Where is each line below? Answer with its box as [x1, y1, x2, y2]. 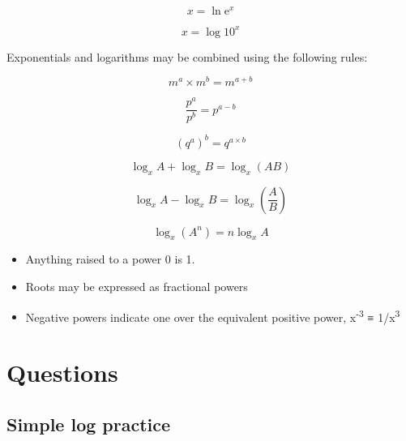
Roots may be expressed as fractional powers [25, 278, 248, 295]
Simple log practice [6, 411, 171, 436]
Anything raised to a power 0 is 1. [25, 250, 195, 268]
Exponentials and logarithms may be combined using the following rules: [6, 48, 368, 65]
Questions [6, 356, 118, 389]
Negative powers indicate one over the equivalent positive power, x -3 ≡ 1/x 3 [25, 306, 400, 325]
